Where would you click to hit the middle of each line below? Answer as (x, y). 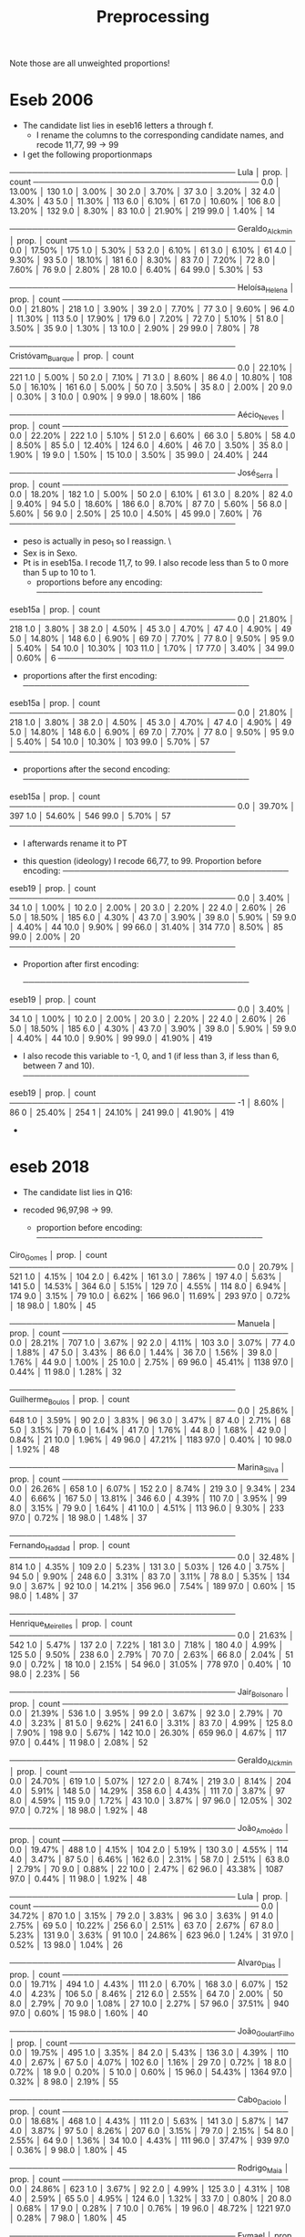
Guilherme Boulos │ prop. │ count (70, 1400)
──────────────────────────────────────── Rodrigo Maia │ (149, 2169)
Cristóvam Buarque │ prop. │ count (72, 356)
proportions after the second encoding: (96, 769)
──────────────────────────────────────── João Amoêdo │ (150, 1829)
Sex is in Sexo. (50, 553)
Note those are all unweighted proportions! (90, 63)
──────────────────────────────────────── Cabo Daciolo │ (149, 2100)
